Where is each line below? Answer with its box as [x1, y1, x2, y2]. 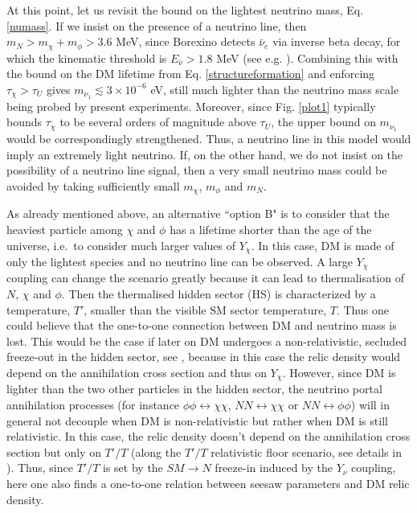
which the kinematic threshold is [6, 49, 167, 66]
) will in [350, 396, 390, 413]
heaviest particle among [6, 220, 123, 237]
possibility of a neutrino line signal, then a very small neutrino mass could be [6, 162, 387, 179]
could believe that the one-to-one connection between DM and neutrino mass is [6, 317, 397, 334]
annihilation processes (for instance [6, 396, 180, 413]
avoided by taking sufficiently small [6, 177, 180, 194]
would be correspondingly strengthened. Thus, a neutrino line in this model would [6, 130, 411, 147]
